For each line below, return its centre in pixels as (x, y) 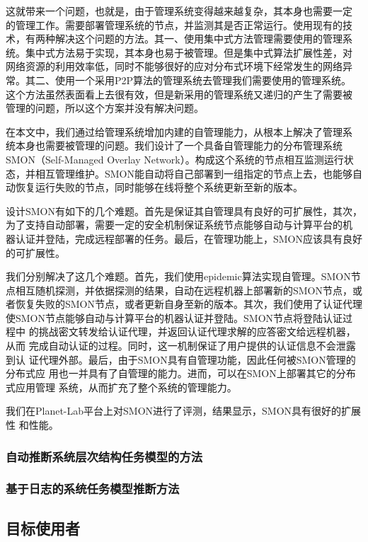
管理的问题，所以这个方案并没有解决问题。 (105, 108)
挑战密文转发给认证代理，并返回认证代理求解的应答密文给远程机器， (197, 331)
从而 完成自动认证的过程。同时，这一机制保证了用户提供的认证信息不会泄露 (181, 346)
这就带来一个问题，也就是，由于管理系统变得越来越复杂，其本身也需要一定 (179, 11)
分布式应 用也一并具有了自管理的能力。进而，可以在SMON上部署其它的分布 (181, 373)
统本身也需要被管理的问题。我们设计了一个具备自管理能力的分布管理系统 (174, 145)
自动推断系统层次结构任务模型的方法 (104, 456)
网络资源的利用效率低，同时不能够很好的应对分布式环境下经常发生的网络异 (179, 66)
